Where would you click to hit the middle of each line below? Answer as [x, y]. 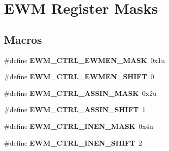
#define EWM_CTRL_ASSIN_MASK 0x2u [80, 93]
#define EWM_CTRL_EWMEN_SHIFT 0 [79, 76]
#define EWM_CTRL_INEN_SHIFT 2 [73, 142]
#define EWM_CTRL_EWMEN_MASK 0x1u [84, 60]
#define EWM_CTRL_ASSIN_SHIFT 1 [75, 109]
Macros [23, 39]
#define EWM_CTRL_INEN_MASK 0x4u [79, 126]
